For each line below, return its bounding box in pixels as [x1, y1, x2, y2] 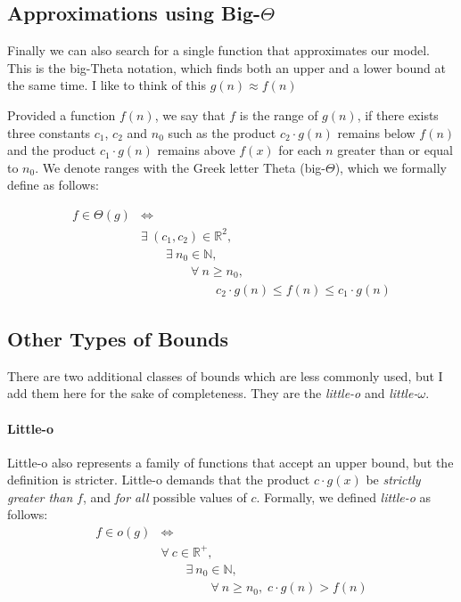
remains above [157, 141, 235, 159]
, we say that [154, 105, 226, 124]
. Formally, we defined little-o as [256, 487, 432, 506]
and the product [7, 141, 96, 159]
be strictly [366, 470, 421, 489]
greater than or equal [337, 141, 453, 159]
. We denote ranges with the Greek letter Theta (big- [35, 158, 325, 176]
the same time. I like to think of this [7, 76, 206, 94]
